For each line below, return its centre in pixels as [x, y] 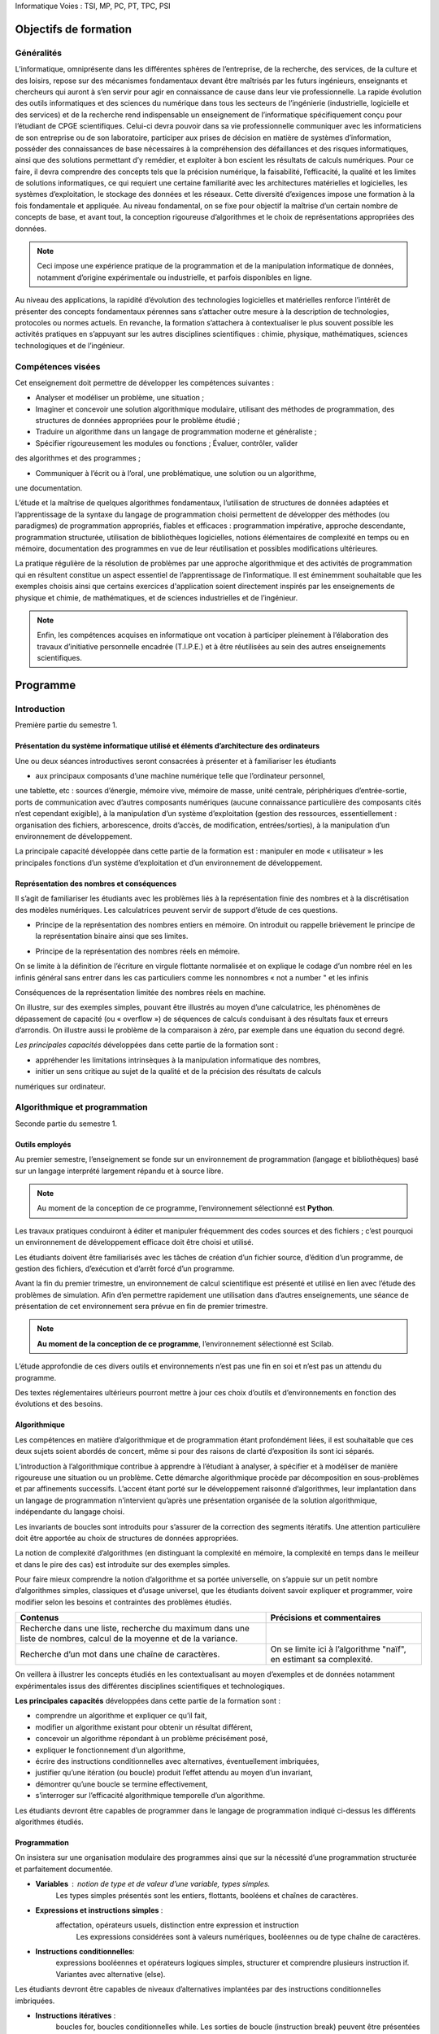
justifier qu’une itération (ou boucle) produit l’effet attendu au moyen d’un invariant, [174, 1773]
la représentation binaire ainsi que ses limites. [112, 936]
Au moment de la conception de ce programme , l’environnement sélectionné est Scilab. [185, 1343]
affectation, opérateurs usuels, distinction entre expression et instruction [177, 1925]
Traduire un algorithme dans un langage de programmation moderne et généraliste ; [176, 432]
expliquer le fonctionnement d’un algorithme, [111, 1750]
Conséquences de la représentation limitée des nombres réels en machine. [140, 992]
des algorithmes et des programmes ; [78, 458]
